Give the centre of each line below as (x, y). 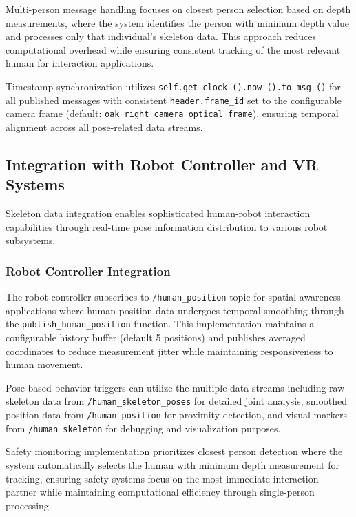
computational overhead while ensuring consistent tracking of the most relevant (173, 49)
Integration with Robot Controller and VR (162, 164)
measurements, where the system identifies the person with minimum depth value (178, 22)
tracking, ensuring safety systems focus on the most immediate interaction (162, 478)
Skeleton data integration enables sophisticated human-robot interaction (158, 213)
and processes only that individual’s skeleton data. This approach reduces (161, 36)
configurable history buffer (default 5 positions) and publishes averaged (156, 337)
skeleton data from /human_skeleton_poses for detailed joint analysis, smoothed (177, 401)
